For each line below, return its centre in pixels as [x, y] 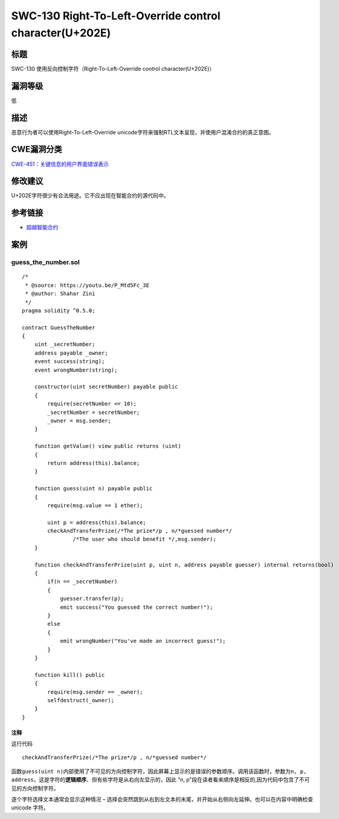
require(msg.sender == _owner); [95, 692]
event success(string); [69, 361]
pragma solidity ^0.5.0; [59, 311]
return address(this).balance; [94, 463]
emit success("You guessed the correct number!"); [137, 607]
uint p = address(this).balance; [97, 522]
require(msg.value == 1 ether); [95, 505]
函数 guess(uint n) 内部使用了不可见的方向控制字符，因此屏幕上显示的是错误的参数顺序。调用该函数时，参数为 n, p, [159, 771]
